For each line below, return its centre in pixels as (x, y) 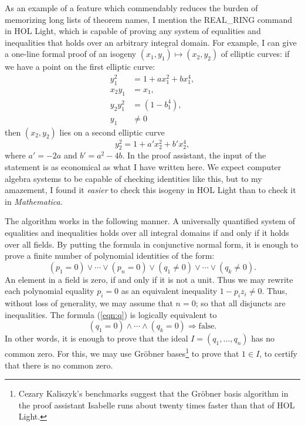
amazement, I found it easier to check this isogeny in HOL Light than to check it (150, 190)
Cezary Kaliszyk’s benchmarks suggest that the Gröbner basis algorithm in (153, 393)
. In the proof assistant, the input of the (194, 155)
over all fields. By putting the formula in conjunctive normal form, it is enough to (152, 244)
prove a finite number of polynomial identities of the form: (110, 256)
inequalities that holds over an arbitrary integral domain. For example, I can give (151, 42)
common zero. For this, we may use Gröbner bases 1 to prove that (122, 353)
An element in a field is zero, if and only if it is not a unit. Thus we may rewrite (149, 279)
